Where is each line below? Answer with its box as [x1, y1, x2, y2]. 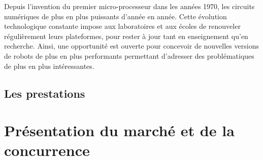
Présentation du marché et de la [4, 120, 235, 141]
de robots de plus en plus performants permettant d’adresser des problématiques [4, 50, 254, 61]
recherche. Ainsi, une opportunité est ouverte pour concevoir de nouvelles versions [4, 41, 259, 51]
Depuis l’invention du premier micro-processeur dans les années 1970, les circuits [4, 1, 255, 11]
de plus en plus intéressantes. [4, 60, 94, 71]
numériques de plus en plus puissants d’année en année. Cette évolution [4, 11, 227, 21]
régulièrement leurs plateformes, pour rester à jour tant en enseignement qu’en [4, 30, 248, 41]
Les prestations [4, 85, 85, 101]
